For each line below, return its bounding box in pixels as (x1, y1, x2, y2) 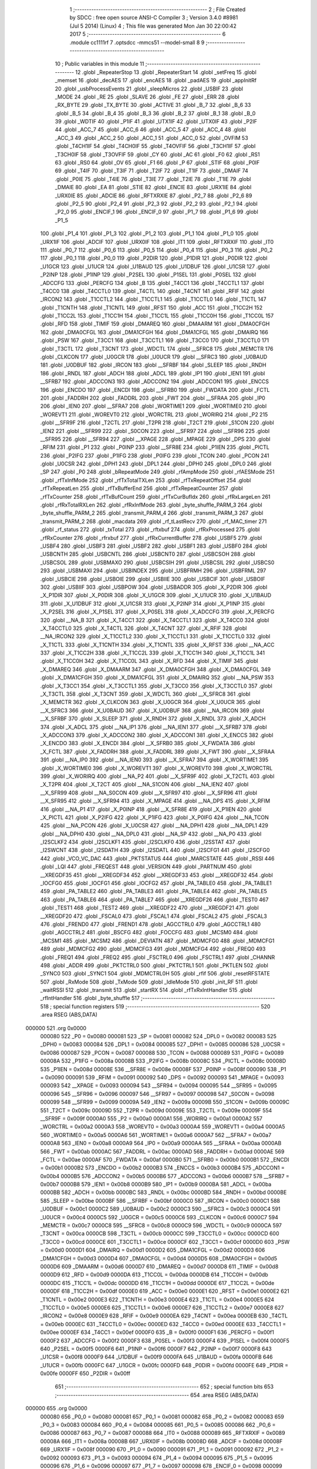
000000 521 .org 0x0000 (25, 1024, 87, 1031)
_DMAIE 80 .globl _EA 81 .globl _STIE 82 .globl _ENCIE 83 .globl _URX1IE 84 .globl (55, 184, 252, 191)
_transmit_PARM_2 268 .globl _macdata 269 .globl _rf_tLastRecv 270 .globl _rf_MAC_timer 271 (40, 518, 267, 525)
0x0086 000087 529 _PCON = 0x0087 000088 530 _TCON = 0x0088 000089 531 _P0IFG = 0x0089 (40, 1049, 284, 1056)
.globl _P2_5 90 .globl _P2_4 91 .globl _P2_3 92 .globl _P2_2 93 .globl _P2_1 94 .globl (55, 200, 258, 207)
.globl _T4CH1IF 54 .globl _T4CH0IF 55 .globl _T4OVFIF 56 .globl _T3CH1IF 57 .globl (55, 143, 256, 150)
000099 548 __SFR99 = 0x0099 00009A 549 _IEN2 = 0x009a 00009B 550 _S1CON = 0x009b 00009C (40, 1099, 290, 1106)
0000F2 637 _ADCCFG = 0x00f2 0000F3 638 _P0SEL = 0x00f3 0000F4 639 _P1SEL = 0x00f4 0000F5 (40, 1337, 290, 1344)
